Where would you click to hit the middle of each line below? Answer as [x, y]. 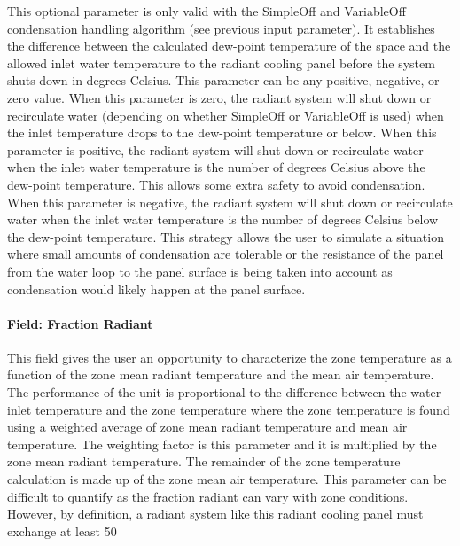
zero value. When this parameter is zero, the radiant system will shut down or [219, 97]
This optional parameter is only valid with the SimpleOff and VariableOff [207, 11]
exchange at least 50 [62, 530]
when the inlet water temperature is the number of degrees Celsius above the [216, 167]
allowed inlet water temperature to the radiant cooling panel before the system [221, 62]
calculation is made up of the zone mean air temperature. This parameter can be [227, 479]
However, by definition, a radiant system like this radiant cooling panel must [215, 514]
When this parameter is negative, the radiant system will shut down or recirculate [230, 202]
